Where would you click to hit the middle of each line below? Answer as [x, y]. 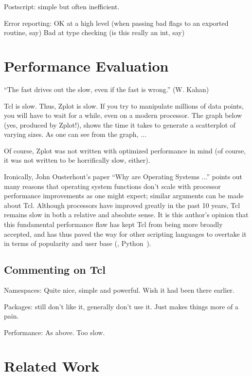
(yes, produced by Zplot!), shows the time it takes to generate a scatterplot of [120, 124]
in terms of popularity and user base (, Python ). [78, 243]
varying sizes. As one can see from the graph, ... [75, 134]
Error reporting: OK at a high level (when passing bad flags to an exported [116, 23]
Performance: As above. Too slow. [54, 332]
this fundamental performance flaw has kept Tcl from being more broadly [113, 224]
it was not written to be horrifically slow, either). [77, 160]
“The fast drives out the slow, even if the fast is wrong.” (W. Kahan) [107, 89]
